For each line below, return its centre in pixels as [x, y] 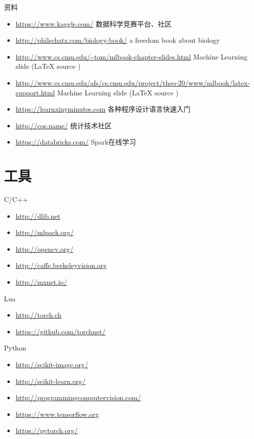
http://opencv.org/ [44, 249]
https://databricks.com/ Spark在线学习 [76, 142]
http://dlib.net [38, 216]
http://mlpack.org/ [45, 232]
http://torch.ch [38, 315]
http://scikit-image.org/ [52, 364]
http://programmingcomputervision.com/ [78, 397]
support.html [35, 92]
